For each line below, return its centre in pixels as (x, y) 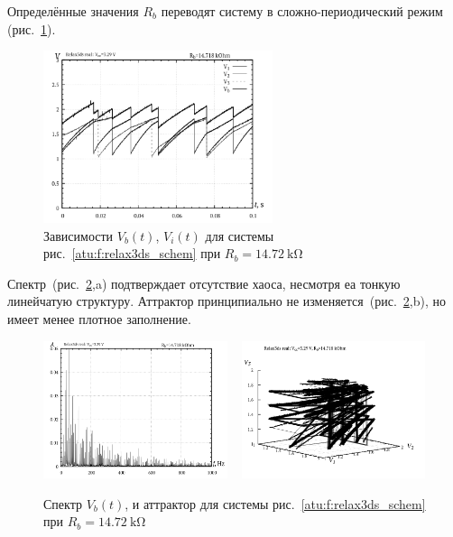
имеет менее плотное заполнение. (99, 318)
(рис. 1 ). (32, 28)
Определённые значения (73, 11)
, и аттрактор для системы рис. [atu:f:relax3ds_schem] (275, 503)
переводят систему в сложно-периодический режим (302, 11)
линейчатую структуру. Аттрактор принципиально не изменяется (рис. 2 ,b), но (226, 301)
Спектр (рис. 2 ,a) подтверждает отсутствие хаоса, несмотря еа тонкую (204, 283)
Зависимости (79, 235)
